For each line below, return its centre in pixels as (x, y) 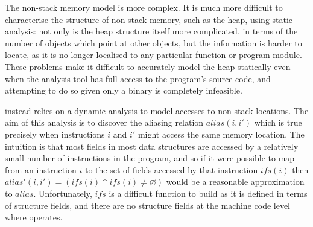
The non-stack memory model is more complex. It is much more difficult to (144, 7)
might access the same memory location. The (221, 134)
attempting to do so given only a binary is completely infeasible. (124, 90)
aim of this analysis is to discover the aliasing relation (104, 122)
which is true (278, 122)
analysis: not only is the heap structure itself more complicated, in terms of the (151, 31)
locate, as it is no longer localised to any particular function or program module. (153, 55)
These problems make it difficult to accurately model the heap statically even (148, 66)
